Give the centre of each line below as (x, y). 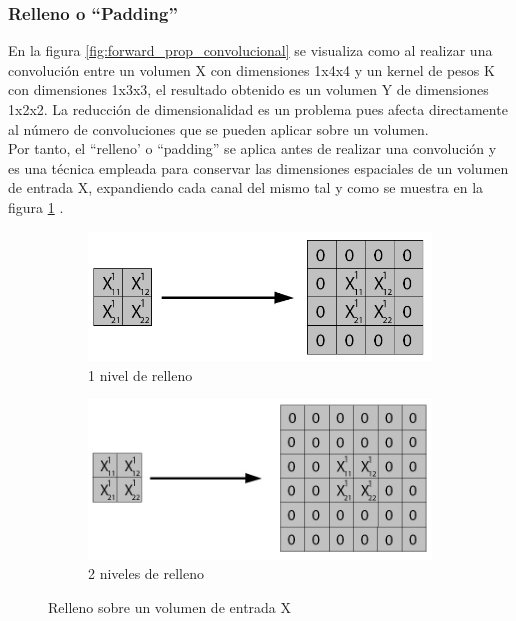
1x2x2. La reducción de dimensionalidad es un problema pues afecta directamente (258, 109)
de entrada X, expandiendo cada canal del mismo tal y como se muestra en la (246, 187)
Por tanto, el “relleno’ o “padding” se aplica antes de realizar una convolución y (252, 148)
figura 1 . (36, 206)
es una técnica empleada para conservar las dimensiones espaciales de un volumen (258, 167)
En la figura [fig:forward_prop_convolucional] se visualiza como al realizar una (250, 50)
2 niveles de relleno (146, 573)
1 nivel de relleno (140, 374)
